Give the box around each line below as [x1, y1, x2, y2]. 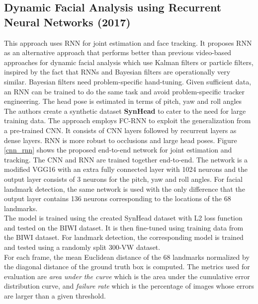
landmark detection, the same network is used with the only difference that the [4, 183, 245, 194]
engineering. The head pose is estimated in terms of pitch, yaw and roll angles [4, 96, 242, 106]
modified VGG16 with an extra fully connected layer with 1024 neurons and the [4, 164, 248, 174]
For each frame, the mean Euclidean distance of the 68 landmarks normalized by [4, 251, 250, 262]
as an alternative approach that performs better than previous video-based [4, 47, 232, 58]
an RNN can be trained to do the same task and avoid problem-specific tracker [4, 86, 245, 96]
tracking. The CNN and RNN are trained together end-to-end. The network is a [4, 154, 248, 164]
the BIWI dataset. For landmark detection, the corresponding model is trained [4, 232, 244, 242]
